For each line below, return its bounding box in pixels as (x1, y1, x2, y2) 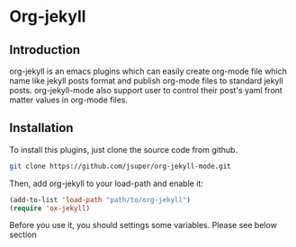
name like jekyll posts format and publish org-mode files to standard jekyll (9, 75, 283, 86)
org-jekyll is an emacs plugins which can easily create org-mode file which (9, 66, 288, 76)
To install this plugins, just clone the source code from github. (9, 144, 238, 154)
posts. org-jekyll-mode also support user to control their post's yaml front (9, 85, 283, 95)
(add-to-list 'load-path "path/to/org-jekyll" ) (9, 195, 192, 204)
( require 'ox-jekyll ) (9, 204, 91, 213)
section (9, 229, 38, 240)
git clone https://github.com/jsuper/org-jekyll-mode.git (9, 162, 231, 171)
